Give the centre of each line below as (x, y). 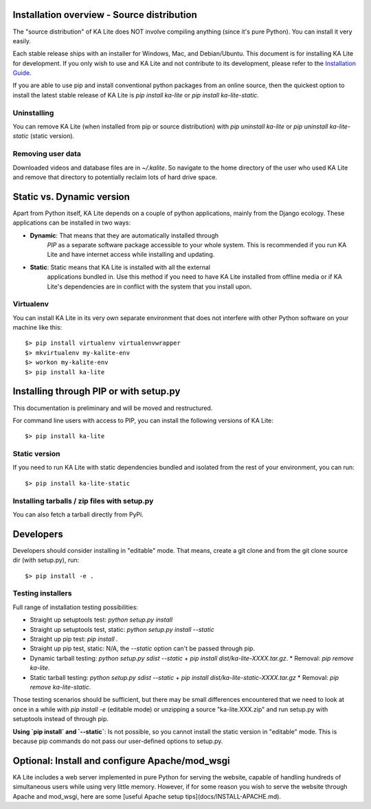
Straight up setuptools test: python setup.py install (101, 620)
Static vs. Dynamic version (71, 197)
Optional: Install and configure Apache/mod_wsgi (121, 761)
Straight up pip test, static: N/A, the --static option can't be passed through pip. (143, 648)
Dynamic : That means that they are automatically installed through (124, 235)
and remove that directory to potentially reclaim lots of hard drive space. (115, 177)
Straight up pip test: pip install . (74, 639)
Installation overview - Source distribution (105, 15)
